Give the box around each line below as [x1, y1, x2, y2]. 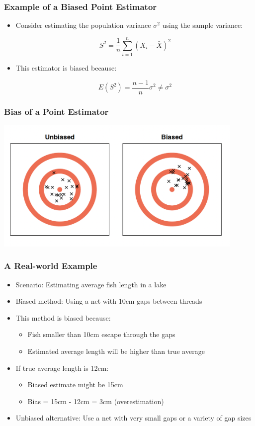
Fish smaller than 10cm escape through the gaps [27, 329, 175, 340]
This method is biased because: [15, 312, 111, 323]
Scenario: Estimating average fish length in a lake [15, 279, 167, 289]
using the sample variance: [162, 20, 243, 30]
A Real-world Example [4, 259, 97, 272]
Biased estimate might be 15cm [27, 379, 123, 390]
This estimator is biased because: [15, 62, 117, 73]
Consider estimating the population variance [15, 20, 151, 30]
